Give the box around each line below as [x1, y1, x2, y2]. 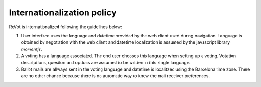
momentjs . [21, 46, 42, 52]
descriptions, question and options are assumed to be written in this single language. [21, 60, 190, 65]
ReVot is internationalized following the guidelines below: [9, 24, 123, 30]
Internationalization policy [9, 7, 117, 18]
